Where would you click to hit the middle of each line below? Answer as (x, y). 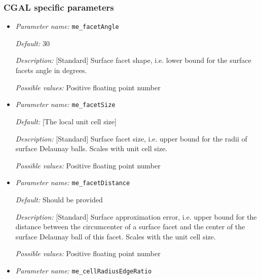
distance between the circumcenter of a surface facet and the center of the (130, 226)
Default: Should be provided (59, 199)
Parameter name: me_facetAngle (67, 26)
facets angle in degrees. (51, 70)
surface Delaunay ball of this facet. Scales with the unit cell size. (116, 236)
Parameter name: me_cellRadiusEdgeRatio (84, 270)
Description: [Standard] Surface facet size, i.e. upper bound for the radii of (131, 138)
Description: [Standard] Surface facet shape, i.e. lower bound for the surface (133, 60)
